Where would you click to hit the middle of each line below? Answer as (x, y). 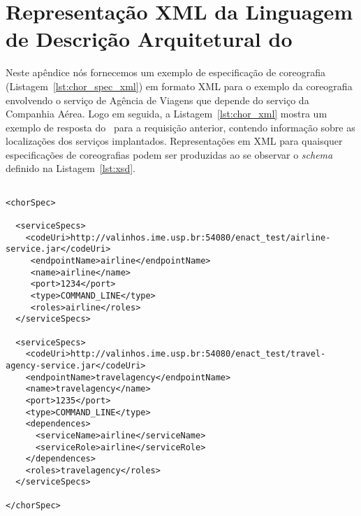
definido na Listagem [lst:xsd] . (71, 168)
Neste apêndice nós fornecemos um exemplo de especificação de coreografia (166, 72)
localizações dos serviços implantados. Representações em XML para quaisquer (174, 141)
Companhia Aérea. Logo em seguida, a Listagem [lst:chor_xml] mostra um (167, 114)
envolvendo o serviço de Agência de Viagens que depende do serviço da (157, 100)
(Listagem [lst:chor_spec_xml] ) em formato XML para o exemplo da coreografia (179, 86)
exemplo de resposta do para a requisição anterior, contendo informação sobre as (180, 127)
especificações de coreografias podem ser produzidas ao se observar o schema (169, 154)
